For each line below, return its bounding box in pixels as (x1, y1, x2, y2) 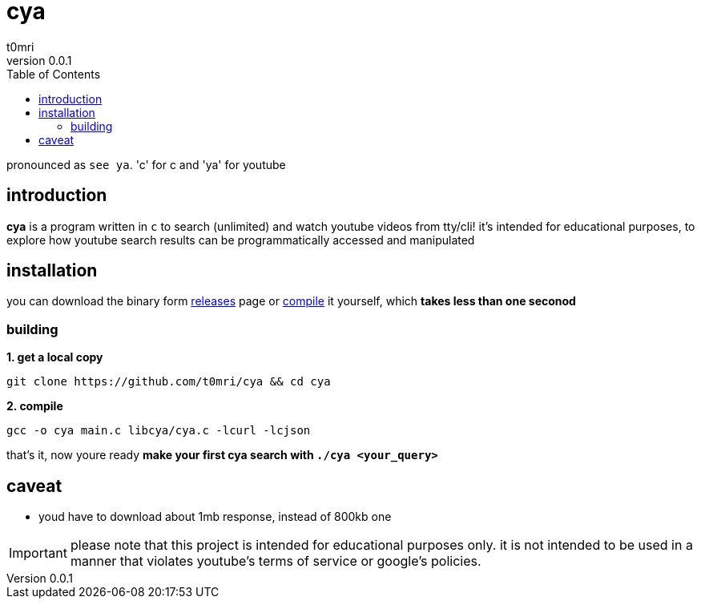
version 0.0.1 (6, 53, 72, 67)
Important (9, 545, 67, 562)
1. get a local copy (6, 350, 103, 365)
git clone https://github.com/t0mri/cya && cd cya (6, 375, 331, 389)
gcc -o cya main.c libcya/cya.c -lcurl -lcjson (6, 424, 311, 438)
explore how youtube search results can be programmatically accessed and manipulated (6, 232, 475, 247)
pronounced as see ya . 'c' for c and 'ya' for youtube (6, 157, 286, 171)
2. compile (6, 399, 63, 413)
